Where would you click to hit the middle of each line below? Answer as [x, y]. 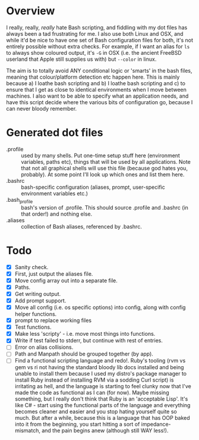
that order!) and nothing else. [57, 214]
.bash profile [20, 200]
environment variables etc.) [54, 193]
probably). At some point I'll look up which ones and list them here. [103, 174]
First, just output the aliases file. [54, 274]
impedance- [156, 425]
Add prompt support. [40, 300]
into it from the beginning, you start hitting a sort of [77, 425]
